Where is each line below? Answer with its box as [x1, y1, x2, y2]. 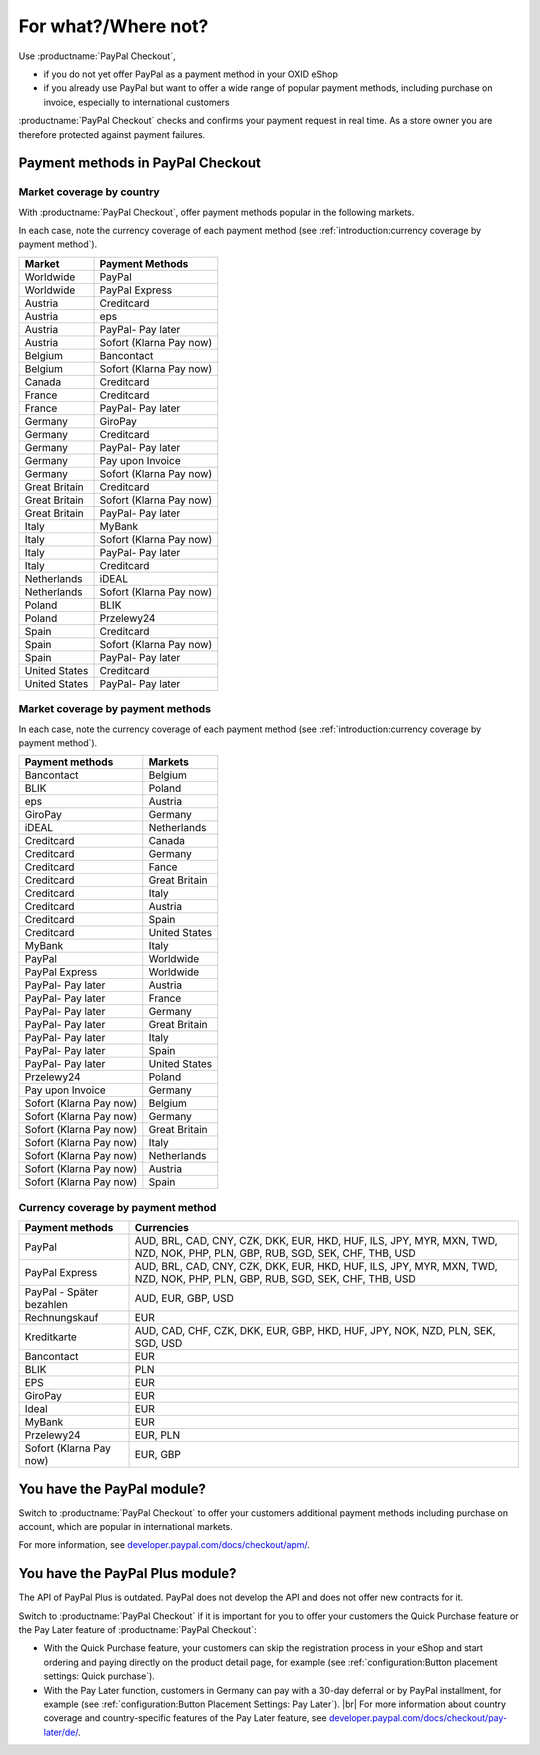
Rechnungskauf [24, 1311, 99, 1325]
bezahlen [24, 1298, 69, 1312]
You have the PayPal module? [18, 1480, 207, 1497]
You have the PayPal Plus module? [18, 1565, 237, 1582]
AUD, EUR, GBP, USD [134, 1291, 235, 1305]
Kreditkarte [24, 1330, 77, 1344]
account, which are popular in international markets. [18, 1521, 234, 1533]
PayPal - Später [24, 1285, 99, 1299]
